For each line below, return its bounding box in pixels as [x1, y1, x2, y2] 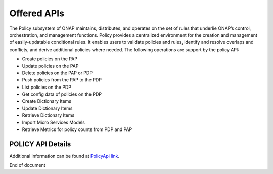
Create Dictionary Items [22, 98, 72, 104]
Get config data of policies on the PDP [22, 91, 102, 97]
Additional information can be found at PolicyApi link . [9, 153, 120, 159]
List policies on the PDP [22, 84, 72, 90]
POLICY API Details [9, 140, 71, 148]
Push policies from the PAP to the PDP [22, 77, 102, 83]
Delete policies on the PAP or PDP [22, 70, 93, 76]
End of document [9, 162, 45, 168]
